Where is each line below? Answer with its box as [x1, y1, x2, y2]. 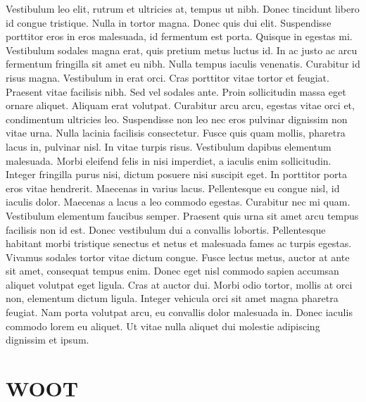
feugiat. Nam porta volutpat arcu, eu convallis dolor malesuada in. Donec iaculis [6, 305, 353, 320]
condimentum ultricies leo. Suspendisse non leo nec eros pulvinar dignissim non [6, 111, 348, 126]
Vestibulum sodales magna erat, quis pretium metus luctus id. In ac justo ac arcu [6, 42, 358, 57]
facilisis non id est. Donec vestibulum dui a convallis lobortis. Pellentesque [6, 222, 326, 237]
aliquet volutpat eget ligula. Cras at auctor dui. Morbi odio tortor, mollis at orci [6, 277, 353, 291]
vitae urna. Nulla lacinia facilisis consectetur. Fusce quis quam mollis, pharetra [6, 125, 346, 140]
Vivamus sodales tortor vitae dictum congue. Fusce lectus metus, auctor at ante [6, 249, 350, 264]
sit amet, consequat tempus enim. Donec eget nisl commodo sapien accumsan [6, 263, 339, 278]
